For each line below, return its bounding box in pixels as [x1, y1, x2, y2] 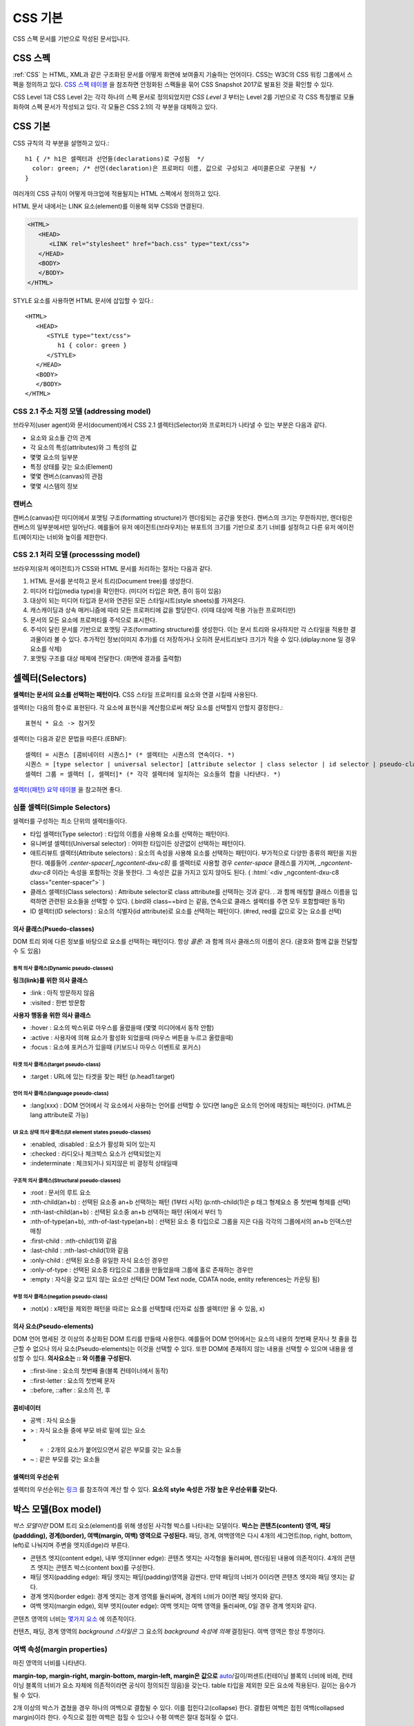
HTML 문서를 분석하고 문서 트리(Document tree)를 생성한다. [30, 577, 193, 585]
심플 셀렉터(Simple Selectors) [12, 802, 110, 812]
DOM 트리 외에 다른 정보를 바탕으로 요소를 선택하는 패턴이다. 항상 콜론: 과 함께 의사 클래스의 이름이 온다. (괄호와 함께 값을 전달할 [12, 938, 358, 946]
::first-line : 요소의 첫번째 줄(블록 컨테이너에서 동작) [30, 1367, 169, 1375]
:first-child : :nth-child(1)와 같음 [30, 1237, 117, 1245]
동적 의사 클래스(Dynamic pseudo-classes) [12, 965, 114, 972]
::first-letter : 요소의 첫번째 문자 [30, 1376, 115, 1384]
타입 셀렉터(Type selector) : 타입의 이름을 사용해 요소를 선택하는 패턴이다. [30, 829, 230, 838]
